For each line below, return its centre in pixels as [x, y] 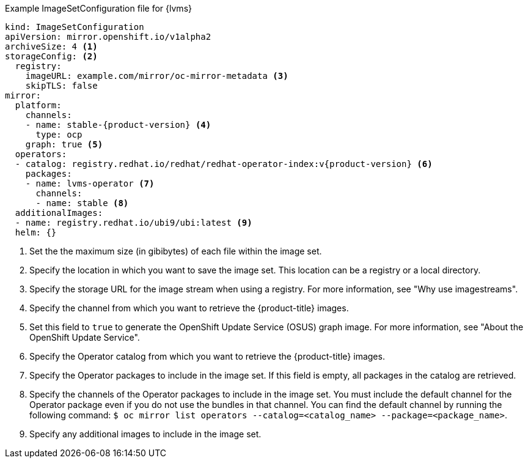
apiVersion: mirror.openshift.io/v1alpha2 [108, 37]
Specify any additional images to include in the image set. [145, 434]
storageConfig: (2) [51, 56]
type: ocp [59, 135]
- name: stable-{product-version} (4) [118, 125]
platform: [38, 105]
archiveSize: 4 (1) [51, 46]
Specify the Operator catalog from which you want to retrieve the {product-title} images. [207, 356]
